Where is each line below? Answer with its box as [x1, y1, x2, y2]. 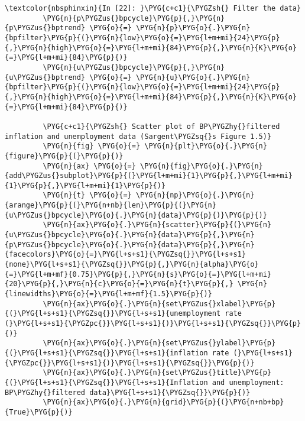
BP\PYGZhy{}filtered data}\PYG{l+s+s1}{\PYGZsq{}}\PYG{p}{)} [5, 388, 251, 397]
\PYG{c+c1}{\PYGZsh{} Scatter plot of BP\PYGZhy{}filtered [43, 122, 280, 131]
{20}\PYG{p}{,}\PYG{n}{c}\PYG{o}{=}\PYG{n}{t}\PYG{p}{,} [5, 280, 233, 289]
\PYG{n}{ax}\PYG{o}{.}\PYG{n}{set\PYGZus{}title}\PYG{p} [43, 368, 272, 377]
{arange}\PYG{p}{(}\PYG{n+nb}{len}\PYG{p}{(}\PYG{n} [5, 201, 216, 210]
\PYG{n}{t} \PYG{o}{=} [43, 191, 132, 200]
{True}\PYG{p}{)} [5, 407, 73, 416]
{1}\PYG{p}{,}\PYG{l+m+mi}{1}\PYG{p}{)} [5, 181, 166, 190]
